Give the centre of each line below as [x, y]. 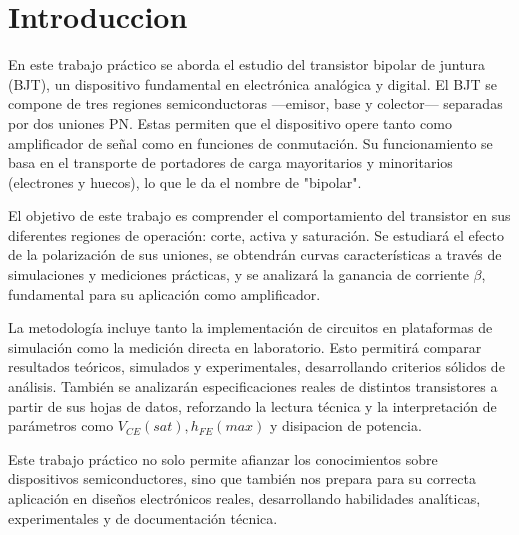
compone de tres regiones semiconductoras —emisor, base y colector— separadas [255, 103]
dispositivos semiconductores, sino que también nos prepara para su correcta [242, 478]
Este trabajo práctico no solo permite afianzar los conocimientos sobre [223, 458]
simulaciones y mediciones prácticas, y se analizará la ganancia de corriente [238, 274]
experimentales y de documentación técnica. [143, 517]
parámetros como [61, 425]
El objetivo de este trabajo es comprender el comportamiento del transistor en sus [259, 215]
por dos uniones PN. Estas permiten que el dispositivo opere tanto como [230, 122]
